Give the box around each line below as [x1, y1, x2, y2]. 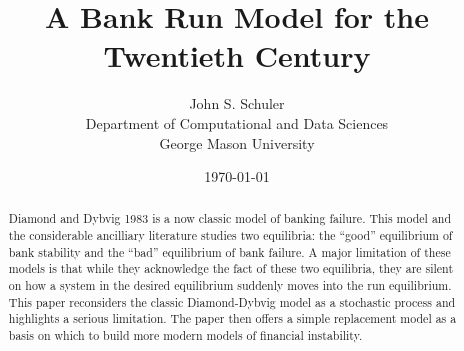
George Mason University [159, 132, 315, 153]
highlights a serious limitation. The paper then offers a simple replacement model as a [8, 310, 457, 327]
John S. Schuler [189, 93, 285, 114]
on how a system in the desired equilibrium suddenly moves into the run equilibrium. [8, 277, 452, 294]
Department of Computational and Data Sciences [85, 112, 389, 133]
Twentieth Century [103, 35, 371, 76]
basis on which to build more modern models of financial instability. [8, 327, 363, 344]
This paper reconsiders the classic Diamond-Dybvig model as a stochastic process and [8, 293, 456, 310]
